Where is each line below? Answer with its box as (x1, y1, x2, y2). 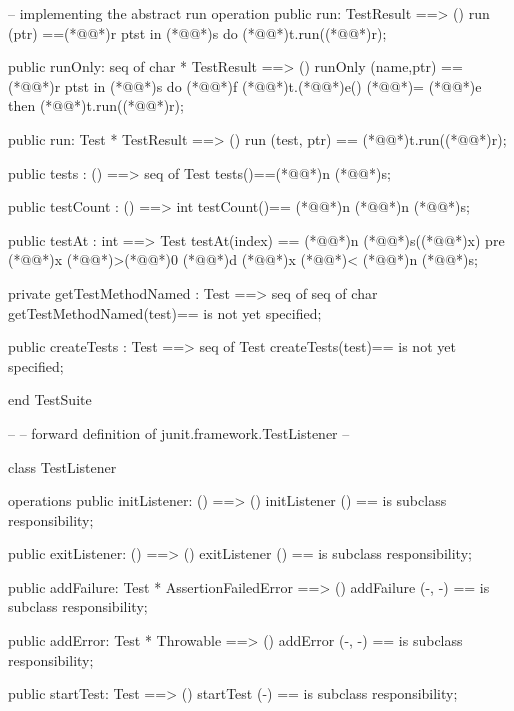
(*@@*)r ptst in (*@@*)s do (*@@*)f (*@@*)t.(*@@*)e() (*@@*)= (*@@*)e (8, 75, 482, 96)
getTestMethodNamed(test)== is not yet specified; (8, 302, 322, 323)
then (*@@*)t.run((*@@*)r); (8, 95, 184, 116)
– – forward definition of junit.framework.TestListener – (8, 422, 350, 443)
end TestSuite (8, 389, 92, 410)
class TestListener (8, 456, 117, 477)
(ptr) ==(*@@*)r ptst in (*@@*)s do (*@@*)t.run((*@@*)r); (8, 22, 387, 43)
